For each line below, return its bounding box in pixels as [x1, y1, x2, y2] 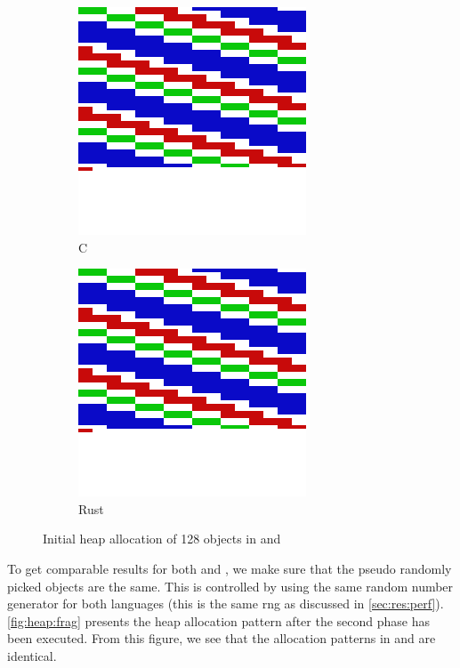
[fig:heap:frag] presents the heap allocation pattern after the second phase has [7, 611, 431, 630]
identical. [7, 646, 57, 664]
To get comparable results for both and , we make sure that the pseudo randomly [7, 559, 452, 577]
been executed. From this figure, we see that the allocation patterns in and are [7, 629, 436, 648]
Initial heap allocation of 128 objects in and [43, 529, 281, 548]
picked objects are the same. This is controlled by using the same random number [7, 576, 454, 595]
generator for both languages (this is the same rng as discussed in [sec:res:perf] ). [7, 594, 444, 613]
